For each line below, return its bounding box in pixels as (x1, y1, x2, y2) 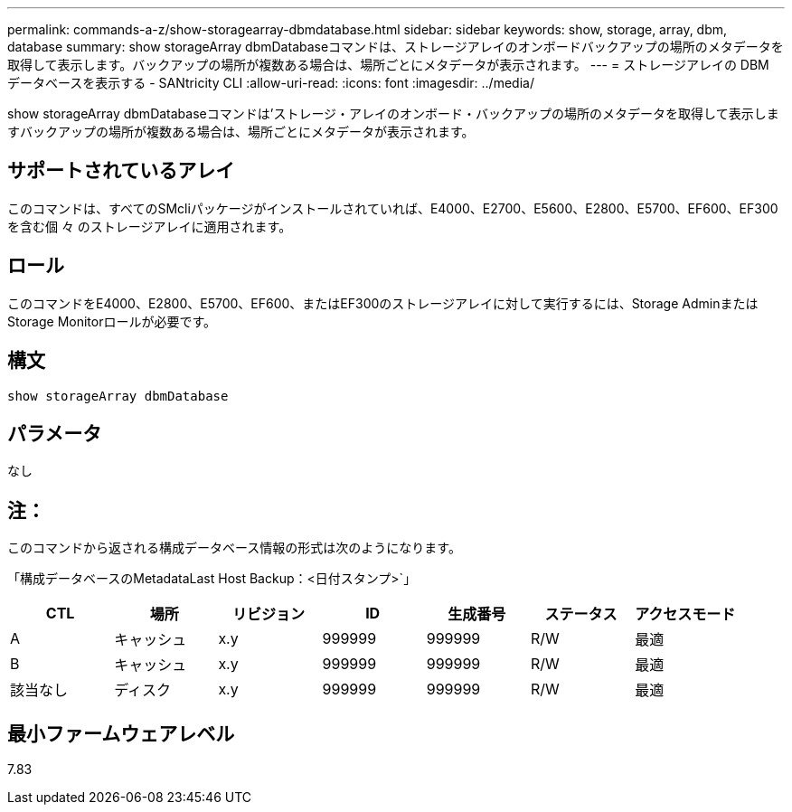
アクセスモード (635, 605, 736, 624)
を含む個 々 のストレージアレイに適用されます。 (7, 218, 292, 234)
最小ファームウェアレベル (7, 722, 235, 745)
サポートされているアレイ (7, 159, 235, 183)
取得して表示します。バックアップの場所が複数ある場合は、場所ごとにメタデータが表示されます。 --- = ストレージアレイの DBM (7, 57, 769, 72)
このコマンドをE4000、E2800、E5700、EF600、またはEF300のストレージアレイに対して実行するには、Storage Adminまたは (7, 295, 759, 311)
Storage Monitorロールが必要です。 (7, 313, 217, 329)
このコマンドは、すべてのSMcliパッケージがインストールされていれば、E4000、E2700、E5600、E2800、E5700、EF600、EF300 (7, 200, 778, 216)
